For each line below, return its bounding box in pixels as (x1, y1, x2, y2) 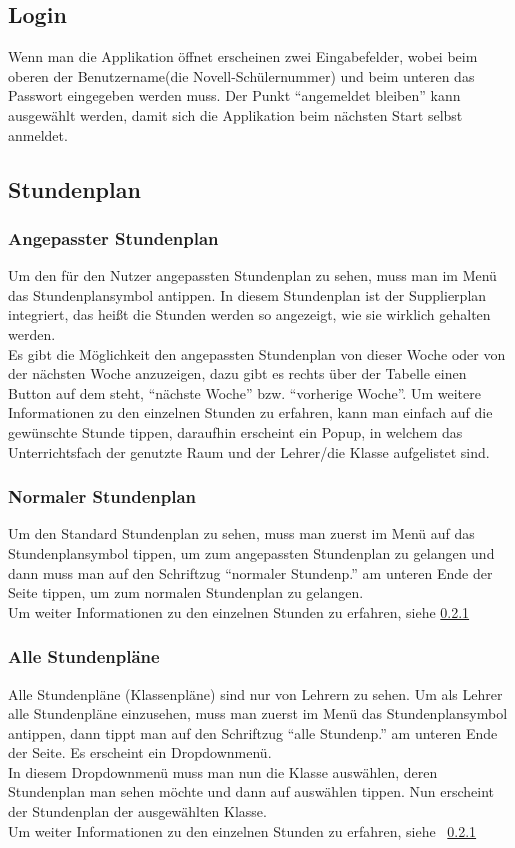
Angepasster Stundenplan (8, 225, 219, 250)
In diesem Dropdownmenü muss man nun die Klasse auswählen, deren (8, 761, 438, 782)
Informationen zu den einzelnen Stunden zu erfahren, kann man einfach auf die (8, 402, 493, 423)
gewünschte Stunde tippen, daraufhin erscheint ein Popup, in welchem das (8, 421, 463, 442)
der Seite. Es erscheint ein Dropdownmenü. (8, 742, 272, 763)
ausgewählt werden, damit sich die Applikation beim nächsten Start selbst (8, 104, 463, 125)
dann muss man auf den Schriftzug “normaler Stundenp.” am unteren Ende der (8, 562, 493, 583)
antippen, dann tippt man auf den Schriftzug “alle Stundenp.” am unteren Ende (8, 722, 498, 743)
